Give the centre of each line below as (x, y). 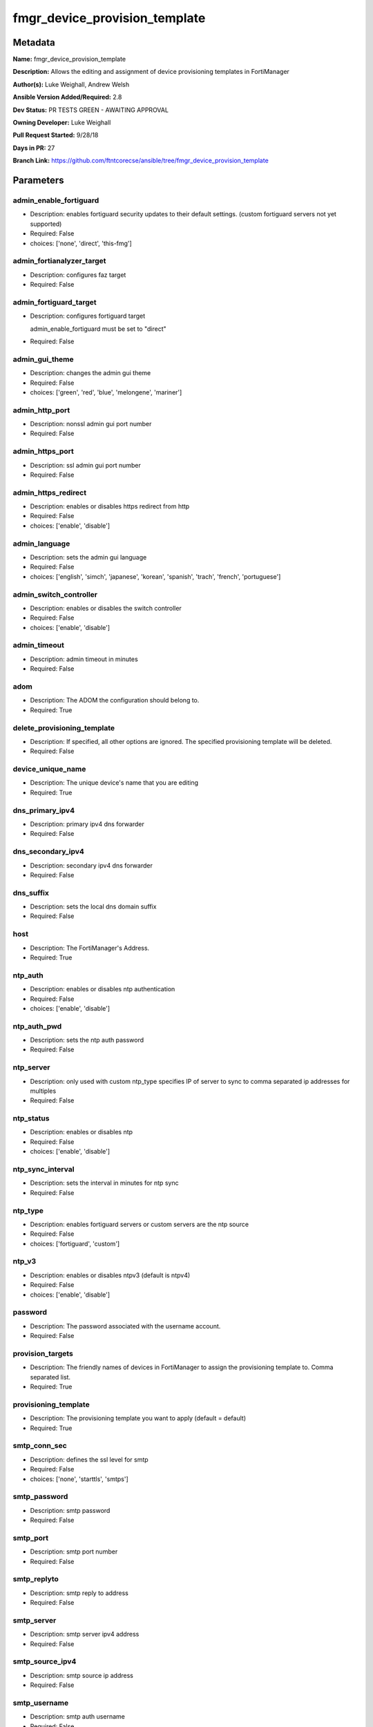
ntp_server (32, 1067)
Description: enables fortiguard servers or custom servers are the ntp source (139, 1224)
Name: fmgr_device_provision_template (69, 59)
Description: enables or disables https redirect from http (110, 506)
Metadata (34, 42)
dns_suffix (31, 893)
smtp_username (41, 1703)
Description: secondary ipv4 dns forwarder (92, 865)
